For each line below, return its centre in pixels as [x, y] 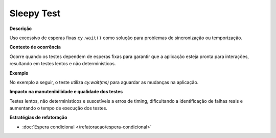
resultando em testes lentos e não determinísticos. [63, 64]
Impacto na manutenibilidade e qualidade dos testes [66, 92]
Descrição [21, 29]
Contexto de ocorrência [35, 47]
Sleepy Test [35, 13]
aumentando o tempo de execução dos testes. [58, 108]
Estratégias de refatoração [38, 118]
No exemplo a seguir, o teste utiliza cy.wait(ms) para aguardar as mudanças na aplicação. [104, 82]
